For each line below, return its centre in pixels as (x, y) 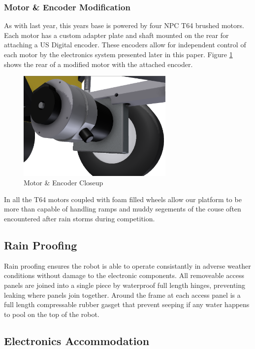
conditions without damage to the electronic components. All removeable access (124, 275)
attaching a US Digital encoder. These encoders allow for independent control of (125, 45)
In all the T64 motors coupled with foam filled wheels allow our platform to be (123, 199)
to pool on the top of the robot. (52, 314)
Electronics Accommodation (77, 340)
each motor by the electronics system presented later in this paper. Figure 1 (118, 54)
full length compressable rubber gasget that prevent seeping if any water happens (127, 304)
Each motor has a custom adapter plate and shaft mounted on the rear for (116, 35)
